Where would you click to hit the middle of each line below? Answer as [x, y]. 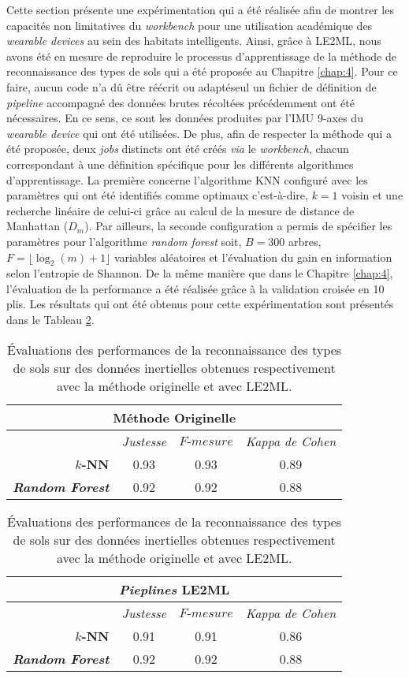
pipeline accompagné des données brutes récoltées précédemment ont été [180, 102]
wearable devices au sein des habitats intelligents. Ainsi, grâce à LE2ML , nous [194, 41]
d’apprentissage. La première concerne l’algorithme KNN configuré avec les [187, 179]
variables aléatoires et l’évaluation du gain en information [253, 257]
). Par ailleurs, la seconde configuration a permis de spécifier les [238, 226]
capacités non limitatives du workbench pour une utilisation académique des [190, 25]
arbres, [305, 241]
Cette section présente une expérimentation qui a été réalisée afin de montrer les [200, 9]
